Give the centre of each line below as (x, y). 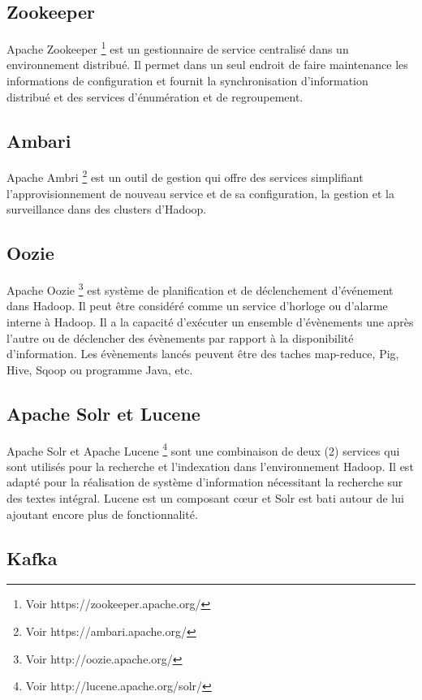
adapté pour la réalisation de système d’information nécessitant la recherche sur (205, 482)
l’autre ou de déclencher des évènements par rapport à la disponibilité (180, 337)
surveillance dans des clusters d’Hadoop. (107, 209)
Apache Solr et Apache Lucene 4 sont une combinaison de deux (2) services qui (203, 449)
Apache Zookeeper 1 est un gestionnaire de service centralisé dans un (178, 48)
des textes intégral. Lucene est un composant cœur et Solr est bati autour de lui (205, 497)
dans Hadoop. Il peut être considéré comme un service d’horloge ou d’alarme (197, 306)
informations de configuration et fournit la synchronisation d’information (187, 81)
